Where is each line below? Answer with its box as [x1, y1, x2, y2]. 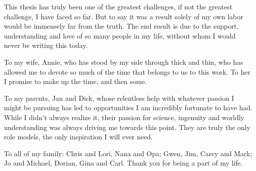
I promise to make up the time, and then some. [4, 76, 147, 86]
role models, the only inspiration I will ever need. [4, 131, 153, 142]
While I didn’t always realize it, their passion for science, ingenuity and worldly [4, 112, 245, 122]
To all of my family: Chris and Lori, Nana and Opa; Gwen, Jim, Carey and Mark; [4, 148, 253, 158]
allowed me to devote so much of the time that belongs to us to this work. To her [4, 66, 251, 77]
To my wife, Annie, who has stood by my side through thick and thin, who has [4, 56, 243, 67]
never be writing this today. [4, 40, 88, 50]
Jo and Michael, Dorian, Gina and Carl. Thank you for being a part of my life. [4, 158, 243, 168]
